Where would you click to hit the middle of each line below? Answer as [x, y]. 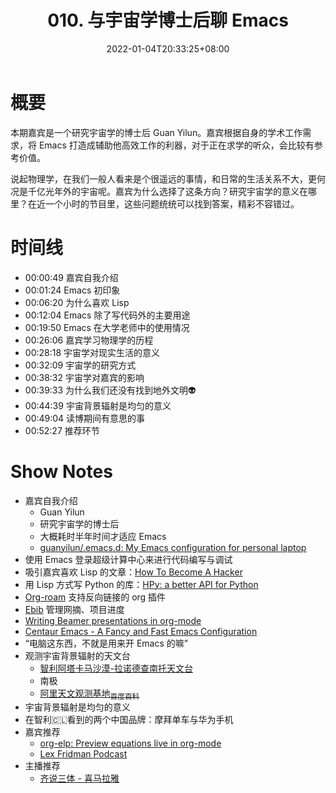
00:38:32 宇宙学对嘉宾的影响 [84, 377]
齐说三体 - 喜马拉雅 [79, 778]
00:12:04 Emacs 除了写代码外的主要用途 [107, 315]
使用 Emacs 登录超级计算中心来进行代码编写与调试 [128, 559]
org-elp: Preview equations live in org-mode [130, 743]
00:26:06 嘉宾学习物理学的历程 [89, 340]
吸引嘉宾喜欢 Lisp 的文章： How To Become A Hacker [133, 572]
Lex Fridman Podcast [83, 754]
